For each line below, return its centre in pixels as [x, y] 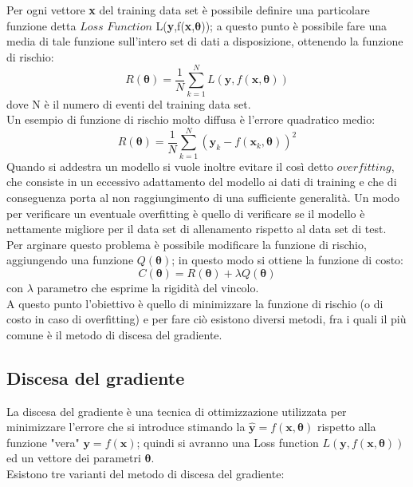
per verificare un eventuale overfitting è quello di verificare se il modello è [186, 213]
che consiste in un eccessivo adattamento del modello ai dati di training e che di [202, 182]
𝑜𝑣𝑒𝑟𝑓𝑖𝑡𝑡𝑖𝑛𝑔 [364, 167]
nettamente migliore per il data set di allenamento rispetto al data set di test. [197, 229]
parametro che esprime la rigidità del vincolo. [148, 287]
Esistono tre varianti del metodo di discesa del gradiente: [146, 473]
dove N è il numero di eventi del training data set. [129, 103]
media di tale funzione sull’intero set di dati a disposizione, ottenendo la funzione [205, 41]
